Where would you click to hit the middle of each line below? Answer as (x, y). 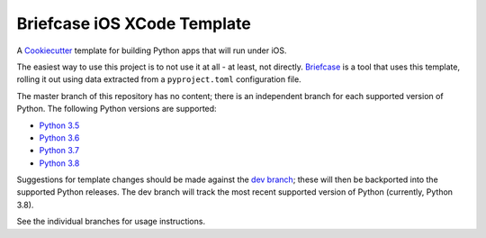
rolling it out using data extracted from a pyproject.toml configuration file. (159, 79)
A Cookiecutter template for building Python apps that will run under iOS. (152, 50)
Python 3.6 (59, 137)
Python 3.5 (59, 125)
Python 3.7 (59, 151)
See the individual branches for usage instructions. (111, 222)
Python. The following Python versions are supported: (117, 109)
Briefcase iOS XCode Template (134, 23)
